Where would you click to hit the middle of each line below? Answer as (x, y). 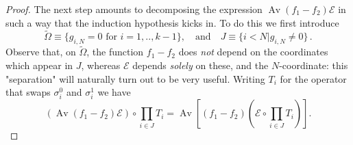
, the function (115, 52)
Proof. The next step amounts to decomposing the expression (134, 9)
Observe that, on (41, 52)
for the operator (313, 78)
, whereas (101, 65)
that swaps (28, 92)
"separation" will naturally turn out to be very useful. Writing (135, 78)
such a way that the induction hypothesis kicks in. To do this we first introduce (172, 22)
